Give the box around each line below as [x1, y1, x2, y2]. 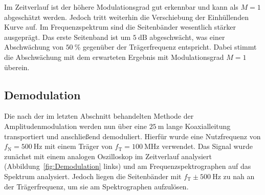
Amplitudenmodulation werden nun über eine [4, 120, 147, 131]
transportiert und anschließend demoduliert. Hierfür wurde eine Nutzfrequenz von [4, 131, 261, 141]
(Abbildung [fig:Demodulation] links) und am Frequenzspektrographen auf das [4, 161, 251, 171]
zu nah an [223, 170, 255, 181]
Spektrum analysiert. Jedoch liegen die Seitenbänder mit [4, 170, 182, 181]
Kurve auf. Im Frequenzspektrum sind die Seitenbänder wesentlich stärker [4, 21, 236, 32]
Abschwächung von [4, 41, 63, 52]
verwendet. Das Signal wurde [162, 141, 253, 151]
